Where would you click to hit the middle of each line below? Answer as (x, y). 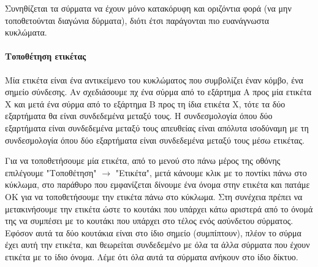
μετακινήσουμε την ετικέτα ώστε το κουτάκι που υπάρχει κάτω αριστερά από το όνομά (159, 208)
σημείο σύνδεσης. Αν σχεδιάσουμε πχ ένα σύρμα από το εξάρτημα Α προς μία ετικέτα (158, 92)
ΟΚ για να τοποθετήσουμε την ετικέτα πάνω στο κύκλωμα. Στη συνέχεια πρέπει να (154, 196)
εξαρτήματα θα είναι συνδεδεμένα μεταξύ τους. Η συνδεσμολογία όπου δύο (139, 116)
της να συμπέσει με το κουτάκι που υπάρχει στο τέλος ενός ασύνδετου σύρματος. (149, 221)
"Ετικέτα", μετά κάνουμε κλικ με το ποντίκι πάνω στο (211, 172)
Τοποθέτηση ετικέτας (46, 56)
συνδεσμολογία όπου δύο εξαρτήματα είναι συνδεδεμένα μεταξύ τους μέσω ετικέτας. (155, 140)
